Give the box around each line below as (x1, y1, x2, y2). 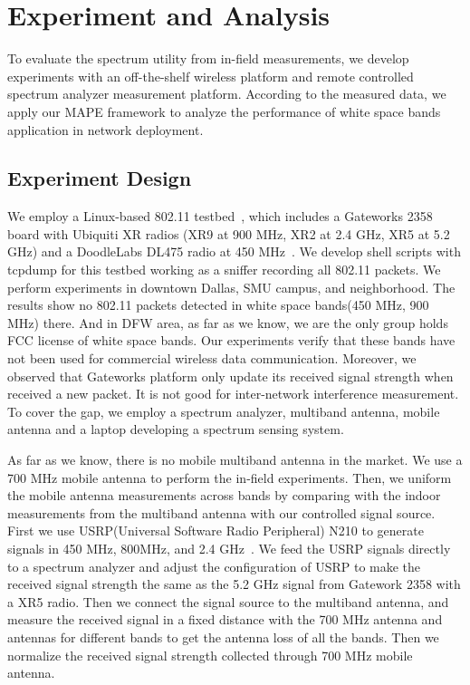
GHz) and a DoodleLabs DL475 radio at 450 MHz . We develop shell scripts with (7, 242, 461, 261)
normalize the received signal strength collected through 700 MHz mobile (7, 645, 413, 664)
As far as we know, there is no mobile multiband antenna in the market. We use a (7, 450, 463, 469)
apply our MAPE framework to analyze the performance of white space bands (7, 101, 441, 121)
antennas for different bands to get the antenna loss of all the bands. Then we (7, 627, 439, 646)
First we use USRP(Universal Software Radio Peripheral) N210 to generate (7, 521, 424, 540)
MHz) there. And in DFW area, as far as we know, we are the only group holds (7, 313, 448, 332)
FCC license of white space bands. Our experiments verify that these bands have (7, 331, 456, 350)
